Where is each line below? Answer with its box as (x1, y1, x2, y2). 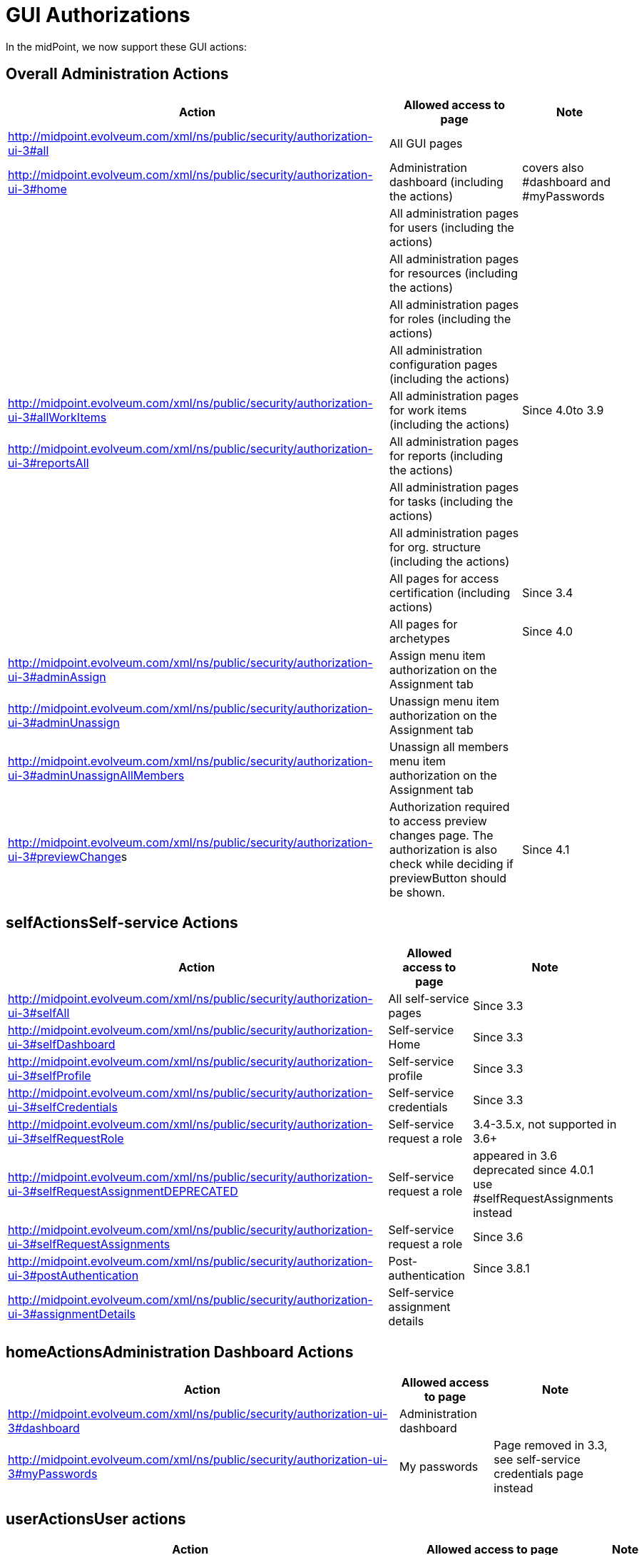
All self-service (388, 991, 469, 1006)
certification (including (389, 585, 511, 600)
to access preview (389, 813, 487, 828)
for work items (389, 402, 467, 417)
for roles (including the (389, 311, 511, 326)
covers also (522, 160, 584, 175)
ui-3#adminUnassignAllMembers (8, 768, 185, 782)
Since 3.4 (522, 585, 573, 600)
